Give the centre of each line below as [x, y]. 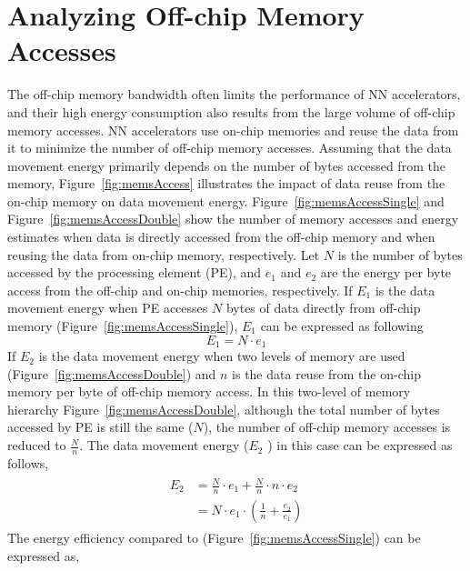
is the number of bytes [400, 254]
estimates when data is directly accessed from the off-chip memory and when [221, 237]
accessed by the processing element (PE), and [135, 272]
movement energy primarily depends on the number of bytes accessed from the [226, 165]
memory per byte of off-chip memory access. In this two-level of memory [209, 391]
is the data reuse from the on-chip [326, 373]
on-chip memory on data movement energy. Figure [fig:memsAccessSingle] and [226, 200]
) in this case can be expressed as [360, 445]
